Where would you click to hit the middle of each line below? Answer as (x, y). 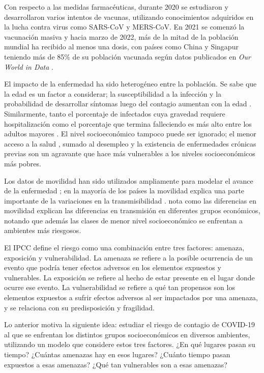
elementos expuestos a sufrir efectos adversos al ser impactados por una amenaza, (131, 297)
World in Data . (29, 66)
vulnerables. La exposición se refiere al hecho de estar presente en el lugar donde (129, 277)
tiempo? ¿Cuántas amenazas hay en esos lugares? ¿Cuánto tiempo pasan (117, 354)
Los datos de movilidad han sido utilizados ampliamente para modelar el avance (129, 180)
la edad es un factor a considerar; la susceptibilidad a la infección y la (113, 93)
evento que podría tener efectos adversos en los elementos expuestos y (113, 267)
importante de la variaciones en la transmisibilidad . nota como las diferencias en (130, 200)
